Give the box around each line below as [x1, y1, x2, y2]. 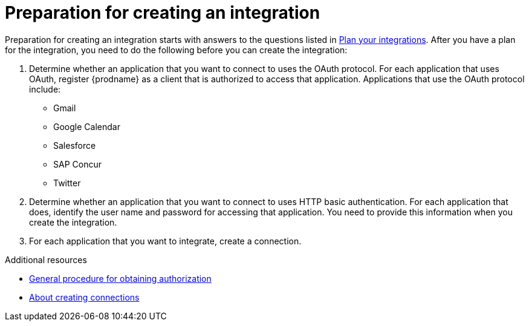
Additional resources [5, 254, 87, 265]
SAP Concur [53, 158, 102, 169]
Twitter [53, 177, 81, 188]
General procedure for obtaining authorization [29, 273, 212, 284]
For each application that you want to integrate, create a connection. [29, 235, 302, 246]
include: [29, 83, 61, 94]
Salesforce [53, 140, 96, 151]
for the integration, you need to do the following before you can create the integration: [5, 44, 348, 55]
